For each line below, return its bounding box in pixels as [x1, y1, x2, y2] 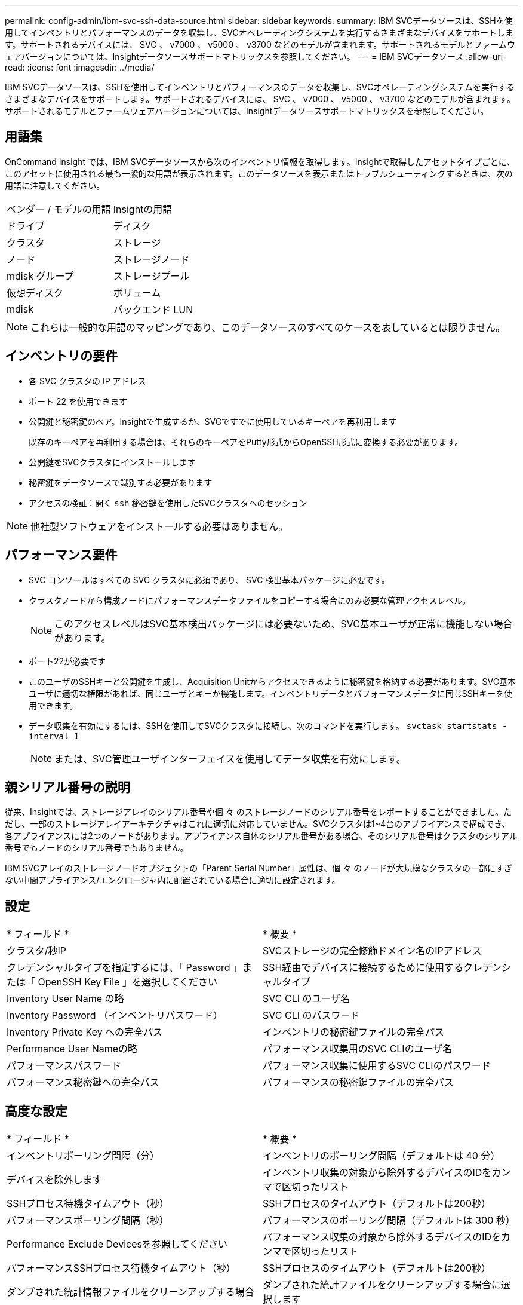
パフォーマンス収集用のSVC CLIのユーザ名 [263, 1043, 453, 1055]
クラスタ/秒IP [7, 945, 66, 957]
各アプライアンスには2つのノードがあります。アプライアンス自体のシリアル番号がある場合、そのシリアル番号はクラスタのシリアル [5, 831, 518, 841]
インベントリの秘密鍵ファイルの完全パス [263, 1026, 445, 1039]
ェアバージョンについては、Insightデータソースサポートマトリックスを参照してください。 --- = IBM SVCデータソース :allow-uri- [5, 51, 507, 62]
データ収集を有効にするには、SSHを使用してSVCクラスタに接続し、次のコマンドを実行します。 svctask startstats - [29, 720, 507, 731]
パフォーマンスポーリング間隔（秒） [7, 1214, 169, 1227]
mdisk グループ [7, 269, 74, 282]
